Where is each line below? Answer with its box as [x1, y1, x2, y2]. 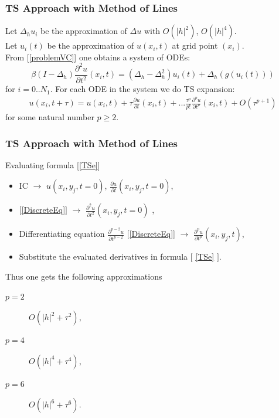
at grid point [172, 39, 218, 52]
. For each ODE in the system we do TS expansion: [50, 83, 235, 95]
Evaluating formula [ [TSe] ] [5, 158, 100, 171]
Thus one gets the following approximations [5, 270, 162, 283]
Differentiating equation [19, 227, 105, 240]
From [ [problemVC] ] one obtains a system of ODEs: [5, 50, 190, 63]
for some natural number [5, 111, 94, 123]
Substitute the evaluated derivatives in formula [19, 250, 188, 263]
